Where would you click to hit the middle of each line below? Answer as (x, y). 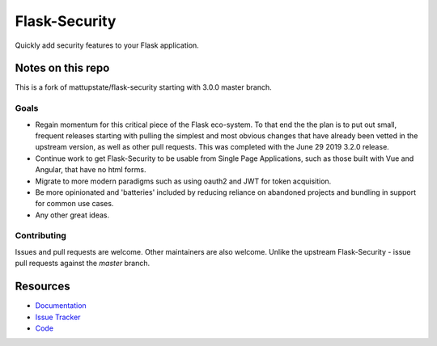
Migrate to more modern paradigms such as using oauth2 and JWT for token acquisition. (183, 181)
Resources (42, 287)
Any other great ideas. (72, 215)
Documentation (61, 306)
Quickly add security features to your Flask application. (107, 45)
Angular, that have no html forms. (91, 170)
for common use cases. (74, 204)
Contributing (40, 236)
